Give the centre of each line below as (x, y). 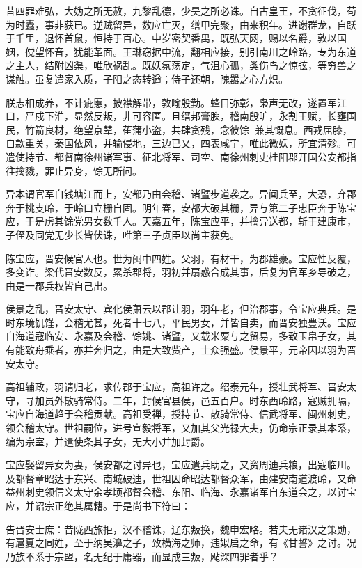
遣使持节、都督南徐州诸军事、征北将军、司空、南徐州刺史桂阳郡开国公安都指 (181, 156)
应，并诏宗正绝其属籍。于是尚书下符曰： (98, 505)
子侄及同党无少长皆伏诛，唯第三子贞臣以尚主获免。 (123, 234)
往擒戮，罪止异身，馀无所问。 (74, 170)
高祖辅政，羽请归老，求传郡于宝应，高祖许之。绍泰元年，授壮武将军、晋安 (176, 387)
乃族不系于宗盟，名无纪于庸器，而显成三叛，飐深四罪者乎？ (142, 556)
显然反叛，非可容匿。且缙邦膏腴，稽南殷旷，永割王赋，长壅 (210, 116)
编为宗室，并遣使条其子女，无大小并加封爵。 (108, 441)
